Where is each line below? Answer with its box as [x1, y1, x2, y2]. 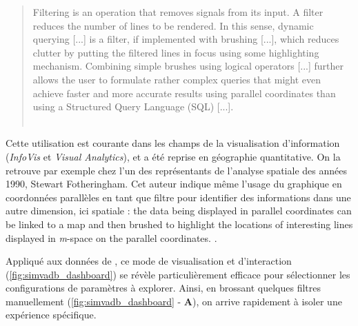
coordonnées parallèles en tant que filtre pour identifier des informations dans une [6, 190, 351, 204]
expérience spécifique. [6, 307, 97, 322]
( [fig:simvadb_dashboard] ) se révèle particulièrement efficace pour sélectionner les [6, 267, 350, 281]
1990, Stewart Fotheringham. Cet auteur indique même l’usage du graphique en [6, 176, 342, 191]
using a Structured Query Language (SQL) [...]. [32, 99, 234, 114]
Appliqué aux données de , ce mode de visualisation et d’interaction [6, 254, 292, 268]
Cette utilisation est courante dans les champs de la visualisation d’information [6, 136, 340, 150]
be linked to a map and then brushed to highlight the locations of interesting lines [6, 216, 353, 231]
